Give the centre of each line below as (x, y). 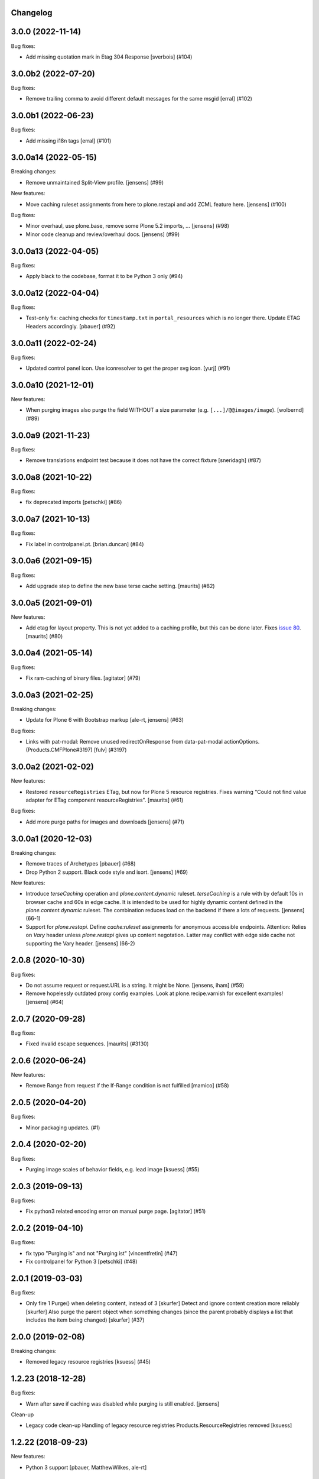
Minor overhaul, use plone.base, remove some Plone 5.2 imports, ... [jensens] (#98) (128, 226)
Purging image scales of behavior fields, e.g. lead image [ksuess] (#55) (113, 1169)
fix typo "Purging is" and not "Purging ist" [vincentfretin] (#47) (102, 1253)
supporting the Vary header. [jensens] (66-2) (80, 943)
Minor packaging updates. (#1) (63, 1128)
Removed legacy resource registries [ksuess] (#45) (88, 1362)
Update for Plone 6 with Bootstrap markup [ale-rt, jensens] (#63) (105, 720)
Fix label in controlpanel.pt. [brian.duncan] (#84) (85, 544)
